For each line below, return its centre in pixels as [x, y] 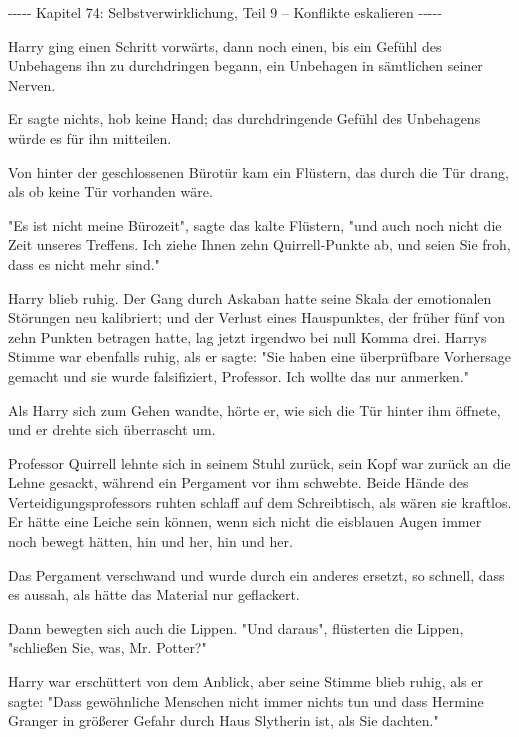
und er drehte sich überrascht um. [112, 429]
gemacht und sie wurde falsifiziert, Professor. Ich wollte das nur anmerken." [239, 375]
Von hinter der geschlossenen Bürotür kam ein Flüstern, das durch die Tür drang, [258, 171]
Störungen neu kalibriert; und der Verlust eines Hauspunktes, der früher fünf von [256, 317]
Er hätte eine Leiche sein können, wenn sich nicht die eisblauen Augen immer [245, 521]
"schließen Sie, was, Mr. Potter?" [107, 647]
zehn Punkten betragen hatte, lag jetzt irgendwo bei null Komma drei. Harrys [247, 336]
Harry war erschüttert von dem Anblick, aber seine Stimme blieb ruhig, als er [245, 681]
